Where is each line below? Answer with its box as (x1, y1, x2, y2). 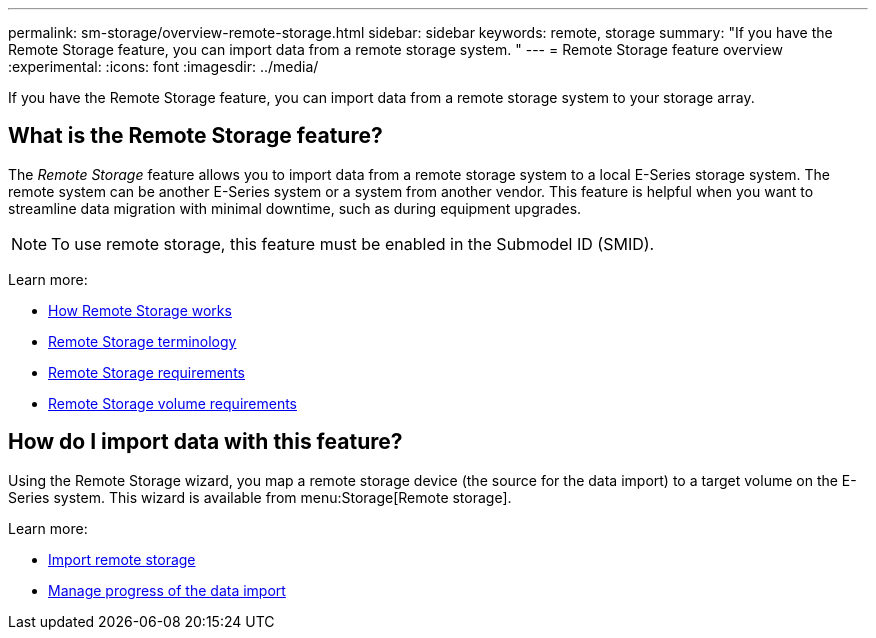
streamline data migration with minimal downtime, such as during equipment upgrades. (8, 199, 582, 217)
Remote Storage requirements (48, 363, 245, 381)
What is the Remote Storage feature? (8, 123, 383, 149)
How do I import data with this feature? (8, 429, 403, 455)
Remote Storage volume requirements (48, 394, 297, 412)
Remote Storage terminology (48, 332, 237, 350)
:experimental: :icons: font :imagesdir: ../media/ (8, 58, 319, 75)
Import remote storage (48, 550, 196, 568)
